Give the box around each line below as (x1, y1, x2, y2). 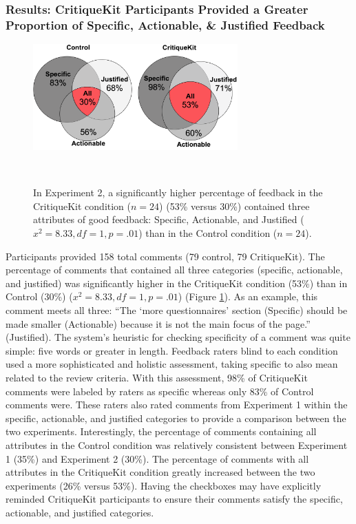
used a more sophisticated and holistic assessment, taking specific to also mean (6, 357, 338, 371)
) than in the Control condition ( (138, 226, 278, 240)
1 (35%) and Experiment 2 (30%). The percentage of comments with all (6, 451, 309, 465)
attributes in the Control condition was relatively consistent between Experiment (6, 437, 348, 452)
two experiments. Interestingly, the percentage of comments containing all (6, 424, 317, 439)
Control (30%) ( (6, 289, 73, 304)
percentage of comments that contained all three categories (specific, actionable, (6, 262, 343, 277)
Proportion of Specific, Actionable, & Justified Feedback (6, 16, 325, 33)
